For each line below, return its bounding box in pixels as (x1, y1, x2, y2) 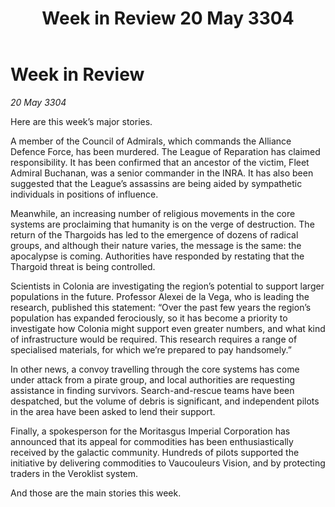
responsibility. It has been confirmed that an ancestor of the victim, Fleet (10, 156, 310, 168)
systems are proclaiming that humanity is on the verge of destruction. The (10, 218, 315, 230)
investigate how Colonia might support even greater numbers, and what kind (10, 322, 326, 334)
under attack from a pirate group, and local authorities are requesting (10, 373, 295, 386)
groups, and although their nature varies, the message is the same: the (10, 239, 302, 251)
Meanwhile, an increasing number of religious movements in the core (10, 207, 296, 219)
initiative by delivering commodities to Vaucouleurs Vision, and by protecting (10, 457, 326, 469)
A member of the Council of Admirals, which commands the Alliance (10, 135, 292, 147)
